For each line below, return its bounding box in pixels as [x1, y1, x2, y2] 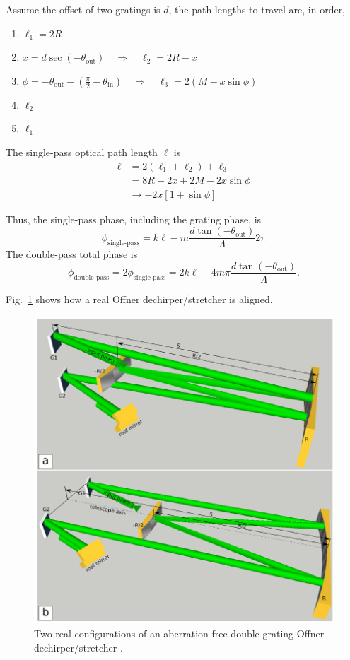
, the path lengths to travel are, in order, [168, 2, 346, 16]
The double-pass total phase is [6, 247, 138, 261]
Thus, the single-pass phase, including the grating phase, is [6, 211, 262, 226]
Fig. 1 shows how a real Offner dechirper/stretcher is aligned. [6, 291, 273, 306]
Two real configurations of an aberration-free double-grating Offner [34, 625, 325, 640]
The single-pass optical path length [6, 144, 158, 159]
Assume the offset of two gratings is [6, 2, 161, 16]
